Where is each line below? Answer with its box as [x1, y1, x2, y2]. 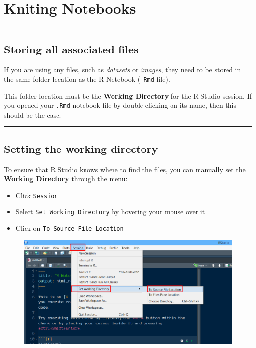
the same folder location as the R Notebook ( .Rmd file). [4, 74, 170, 84]
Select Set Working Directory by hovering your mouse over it [15, 206, 205, 217]
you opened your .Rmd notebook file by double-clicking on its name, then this [4, 100, 236, 110]
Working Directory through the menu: [4, 174, 128, 184]
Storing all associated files [4, 41, 139, 56]
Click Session [15, 190, 58, 200]
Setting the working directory [4, 141, 158, 156]
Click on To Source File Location [15, 223, 124, 233]
